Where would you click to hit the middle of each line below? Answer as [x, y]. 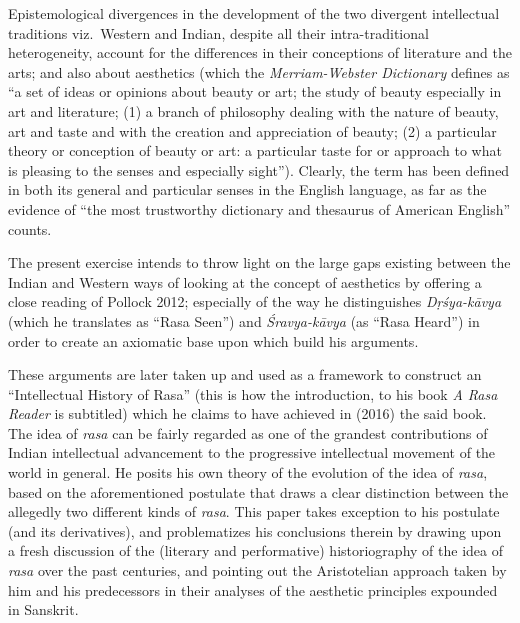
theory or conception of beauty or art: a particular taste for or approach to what [255, 150]
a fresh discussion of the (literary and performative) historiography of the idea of [255, 550]
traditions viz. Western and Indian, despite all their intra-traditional [218, 32]
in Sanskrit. [43, 609]
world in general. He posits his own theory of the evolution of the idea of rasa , [248, 472]
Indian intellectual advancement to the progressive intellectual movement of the [252, 452]
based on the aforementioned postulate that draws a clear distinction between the [258, 491]
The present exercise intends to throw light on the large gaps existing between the [259, 262]
